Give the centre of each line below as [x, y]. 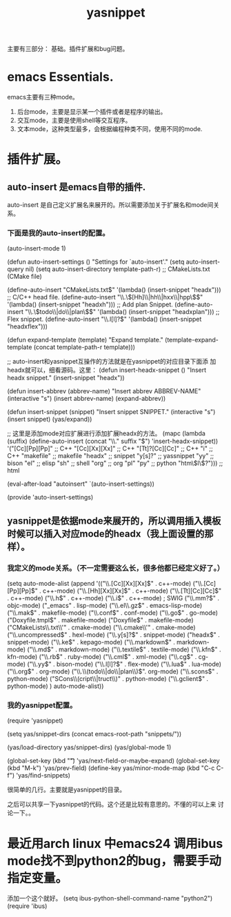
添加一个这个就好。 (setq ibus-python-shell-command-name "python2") [110, 898]
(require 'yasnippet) [35, 721]
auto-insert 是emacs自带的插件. [77, 187]
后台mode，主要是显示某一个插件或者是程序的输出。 [92, 112]
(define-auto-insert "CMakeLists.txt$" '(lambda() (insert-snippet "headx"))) [114, 290]
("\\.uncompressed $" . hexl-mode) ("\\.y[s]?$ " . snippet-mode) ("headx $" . [114, 635]
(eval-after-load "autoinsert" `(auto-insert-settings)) [81, 484]
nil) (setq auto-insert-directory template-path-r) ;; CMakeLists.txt [118, 269]
